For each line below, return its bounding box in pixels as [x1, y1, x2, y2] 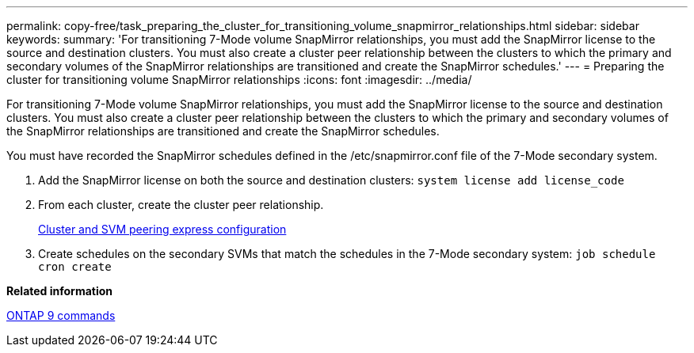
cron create [38, 260, 112, 273]
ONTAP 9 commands [6, 309, 116, 322]
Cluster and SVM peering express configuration [38, 222, 287, 236]
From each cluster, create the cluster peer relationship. [38, 198, 324, 211]
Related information [6, 284, 113, 298]
